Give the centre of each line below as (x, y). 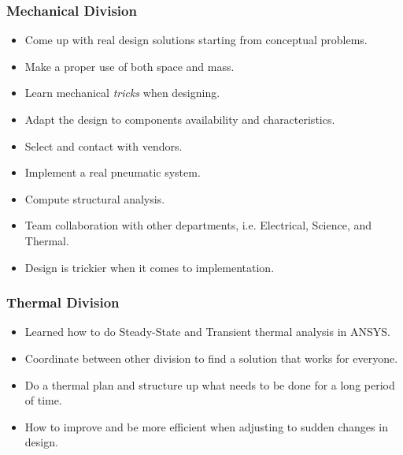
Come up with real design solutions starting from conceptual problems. (196, 40)
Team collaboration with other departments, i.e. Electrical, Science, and (198, 225)
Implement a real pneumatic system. (113, 172)
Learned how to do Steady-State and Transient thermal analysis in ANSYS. (207, 332)
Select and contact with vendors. (104, 145)
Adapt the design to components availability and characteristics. (180, 119)
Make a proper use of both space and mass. (129, 66)
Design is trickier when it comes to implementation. (150, 267)
